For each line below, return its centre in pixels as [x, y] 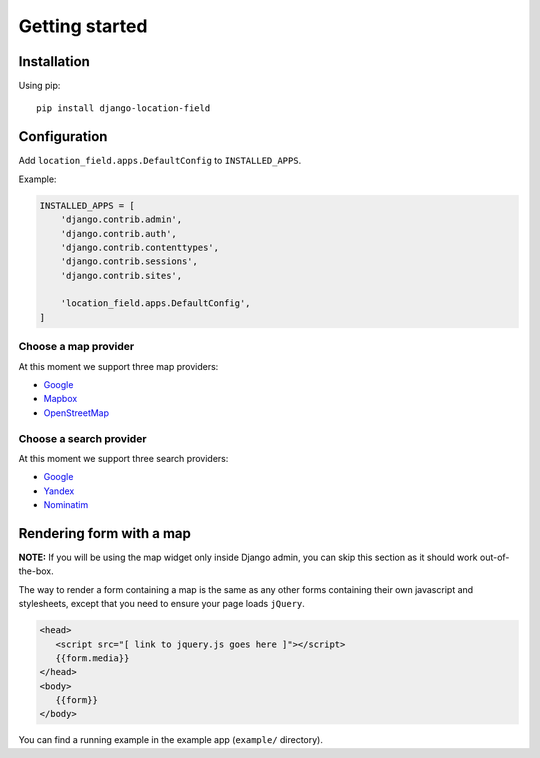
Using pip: [39, 86]
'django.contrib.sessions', [129, 261]
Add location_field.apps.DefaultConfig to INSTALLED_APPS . [160, 161]
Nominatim [66, 505]
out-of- [494, 557]
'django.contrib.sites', [121, 275]
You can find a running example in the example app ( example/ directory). [171, 740]
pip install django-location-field [123, 108]
